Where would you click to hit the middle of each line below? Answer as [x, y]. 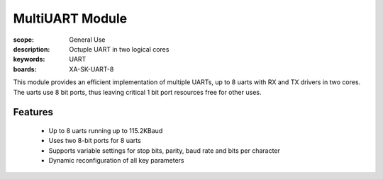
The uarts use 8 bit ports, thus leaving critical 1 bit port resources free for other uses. [137, 92]
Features [33, 112]
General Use [87, 40]
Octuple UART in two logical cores [119, 49]
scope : [24, 40]
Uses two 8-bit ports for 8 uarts [95, 141]
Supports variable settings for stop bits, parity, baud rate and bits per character [164, 150]
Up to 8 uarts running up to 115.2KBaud [106, 130]
